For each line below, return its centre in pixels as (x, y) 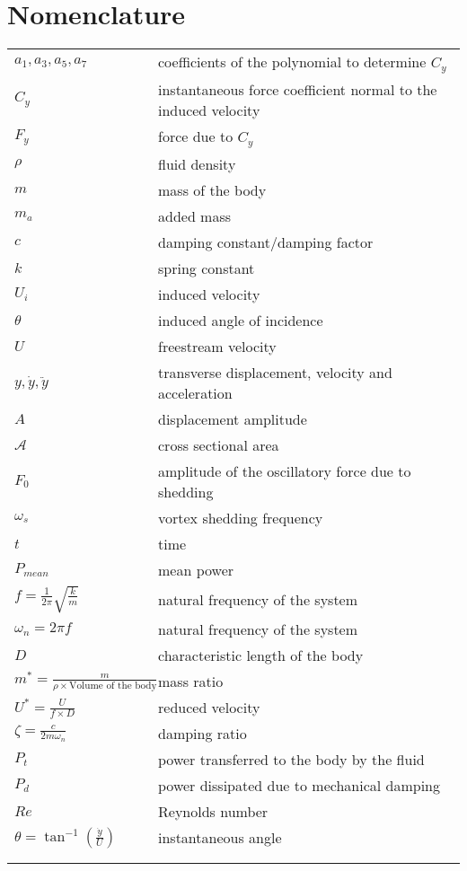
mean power (196, 570)
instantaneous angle (220, 838)
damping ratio (203, 733)
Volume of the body (113, 685)
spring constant (207, 268)
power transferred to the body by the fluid (291, 759)
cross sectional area (219, 445)
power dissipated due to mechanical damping (300, 785)
